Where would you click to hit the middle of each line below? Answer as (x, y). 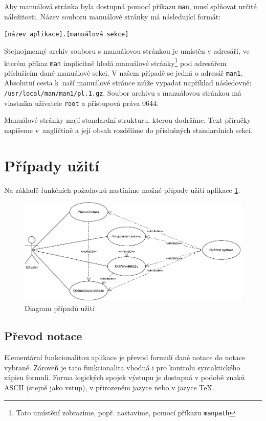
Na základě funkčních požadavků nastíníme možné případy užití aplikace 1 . (122, 190)
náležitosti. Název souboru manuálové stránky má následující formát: (113, 16)
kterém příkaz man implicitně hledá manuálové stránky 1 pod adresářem (115, 62)
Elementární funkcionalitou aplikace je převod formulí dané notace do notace (125, 357)
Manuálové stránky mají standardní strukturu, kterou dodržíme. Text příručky (128, 120)
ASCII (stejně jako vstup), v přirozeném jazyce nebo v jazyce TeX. (109, 387)
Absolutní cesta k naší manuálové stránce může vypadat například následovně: (128, 83)
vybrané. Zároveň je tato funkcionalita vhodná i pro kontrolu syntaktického (122, 367)
